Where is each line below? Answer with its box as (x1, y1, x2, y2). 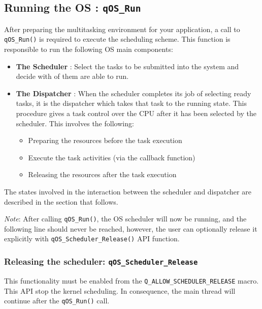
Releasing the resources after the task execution (28, 169, 177, 180)
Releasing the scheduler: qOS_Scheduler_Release (4, 255, 198, 267)
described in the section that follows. (4, 196, 118, 207)
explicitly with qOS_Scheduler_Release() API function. (4, 233, 180, 244)
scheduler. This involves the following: (16, 118, 134, 128)
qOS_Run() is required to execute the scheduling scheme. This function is (4, 34, 231, 44)
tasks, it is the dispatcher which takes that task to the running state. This (16, 98, 247, 108)
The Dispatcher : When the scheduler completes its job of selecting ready (16, 88, 251, 98)
